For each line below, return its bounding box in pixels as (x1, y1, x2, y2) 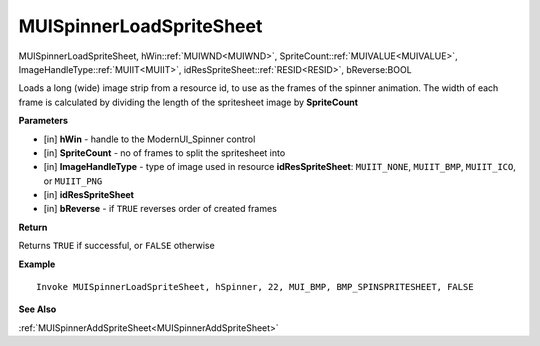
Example (18, 258, 56, 270)
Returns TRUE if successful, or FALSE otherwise (18, 240, 215, 252)
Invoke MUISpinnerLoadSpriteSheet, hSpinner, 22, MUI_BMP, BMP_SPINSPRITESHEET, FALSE (36, 281, 474, 293)
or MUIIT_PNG (43, 175, 103, 187)
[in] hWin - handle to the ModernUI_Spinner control (43, 133, 256, 145)
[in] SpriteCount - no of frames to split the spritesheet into (43, 146, 286, 159)
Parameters (18, 115, 69, 127)
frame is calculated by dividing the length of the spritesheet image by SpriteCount (18, 96, 359, 108)
